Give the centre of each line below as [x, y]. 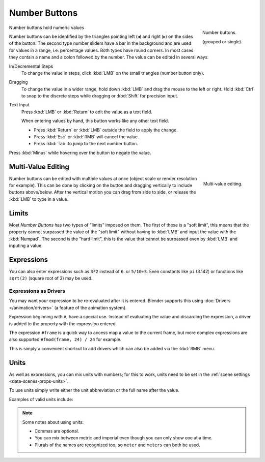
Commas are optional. [57, 431]
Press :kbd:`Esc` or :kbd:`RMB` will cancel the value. [86, 137]
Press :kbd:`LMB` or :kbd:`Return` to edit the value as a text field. [87, 112]
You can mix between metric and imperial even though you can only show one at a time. [124, 438]
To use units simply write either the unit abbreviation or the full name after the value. [94, 390]
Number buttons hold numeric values [47, 28]
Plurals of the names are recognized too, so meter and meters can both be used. [118, 445]
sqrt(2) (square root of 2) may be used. [51, 278]
